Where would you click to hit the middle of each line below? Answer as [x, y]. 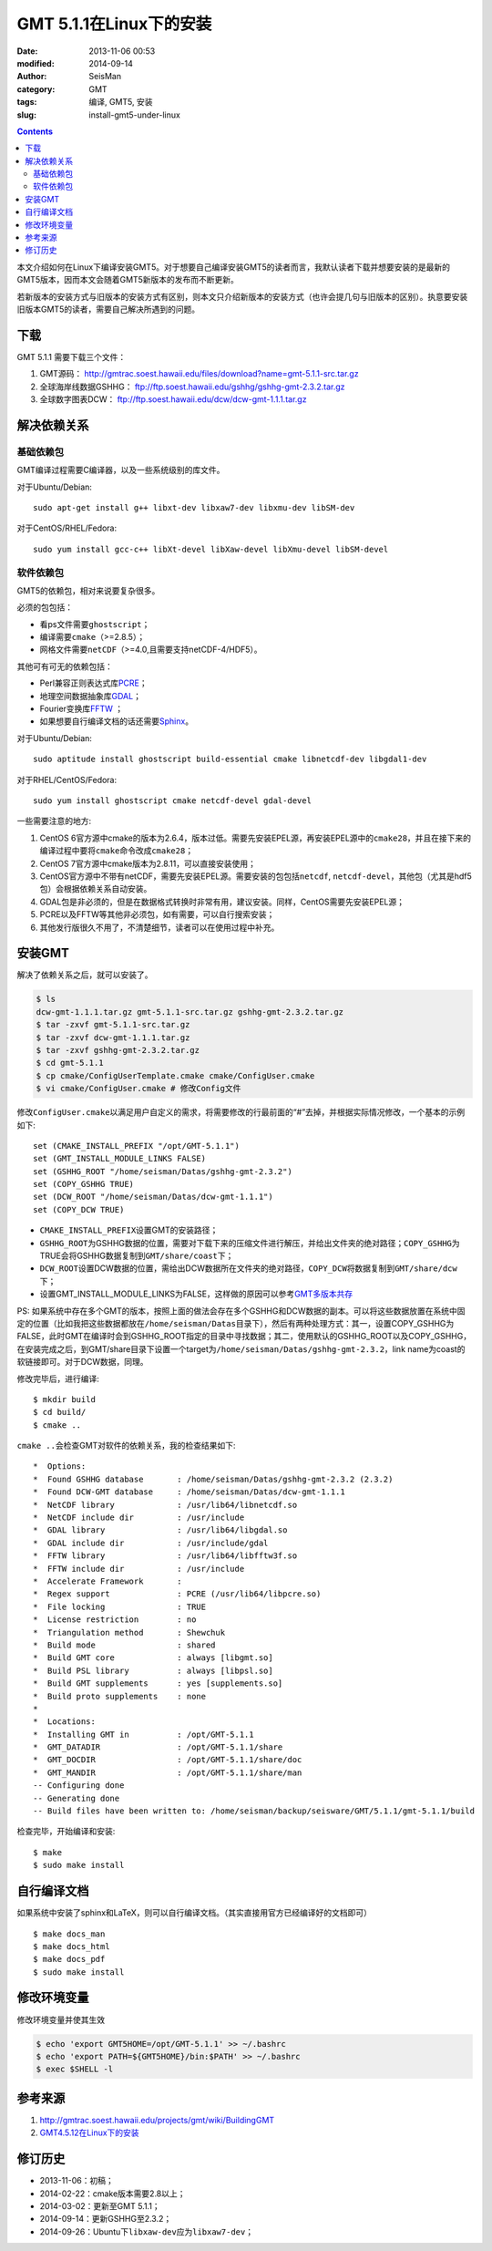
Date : [27, 51]
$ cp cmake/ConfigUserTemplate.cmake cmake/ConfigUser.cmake [175, 1075]
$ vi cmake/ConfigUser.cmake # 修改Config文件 [138, 1089]
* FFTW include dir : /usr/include [139, 1569]
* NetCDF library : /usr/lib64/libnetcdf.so [165, 1505]
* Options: [60, 1466]
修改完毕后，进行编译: [58, 1378]
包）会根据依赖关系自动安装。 [96, 889]
